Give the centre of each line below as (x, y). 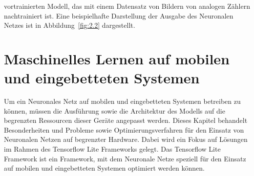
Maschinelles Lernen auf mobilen (117, 58)
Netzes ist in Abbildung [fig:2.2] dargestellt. (70, 25)
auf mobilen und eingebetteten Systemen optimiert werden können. (104, 168)
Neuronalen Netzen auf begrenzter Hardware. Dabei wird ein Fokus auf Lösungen (126, 139)
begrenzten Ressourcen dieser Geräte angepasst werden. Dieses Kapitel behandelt (126, 120)
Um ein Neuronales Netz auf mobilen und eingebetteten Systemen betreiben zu (122, 101)
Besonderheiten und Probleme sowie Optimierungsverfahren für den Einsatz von (124, 129)
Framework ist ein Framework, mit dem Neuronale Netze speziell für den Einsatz (125, 158)
